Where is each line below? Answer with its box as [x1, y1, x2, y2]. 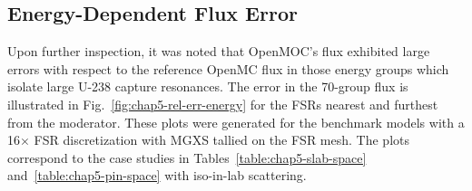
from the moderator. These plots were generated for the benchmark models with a [7, 112, 465, 131]
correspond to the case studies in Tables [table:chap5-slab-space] [7, 148, 367, 167]
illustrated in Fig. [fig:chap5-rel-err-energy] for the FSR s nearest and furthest [7, 94, 438, 113]
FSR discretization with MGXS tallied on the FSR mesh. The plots [34, 130, 409, 149]
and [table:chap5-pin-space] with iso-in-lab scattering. [7, 166, 307, 185]
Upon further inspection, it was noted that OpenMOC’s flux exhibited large [7, 42, 430, 61]
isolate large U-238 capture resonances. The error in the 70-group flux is [7, 77, 408, 96]
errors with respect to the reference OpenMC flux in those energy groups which [7, 59, 449, 78]
